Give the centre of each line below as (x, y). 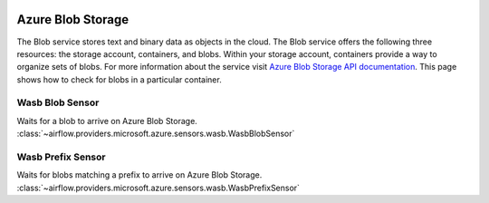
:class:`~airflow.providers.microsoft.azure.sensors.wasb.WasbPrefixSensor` (158, 188)
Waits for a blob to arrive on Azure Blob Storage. (107, 121)
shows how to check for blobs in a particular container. (119, 79)
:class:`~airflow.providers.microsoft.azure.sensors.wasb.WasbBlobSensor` (156, 134)
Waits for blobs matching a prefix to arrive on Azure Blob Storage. (139, 175)
